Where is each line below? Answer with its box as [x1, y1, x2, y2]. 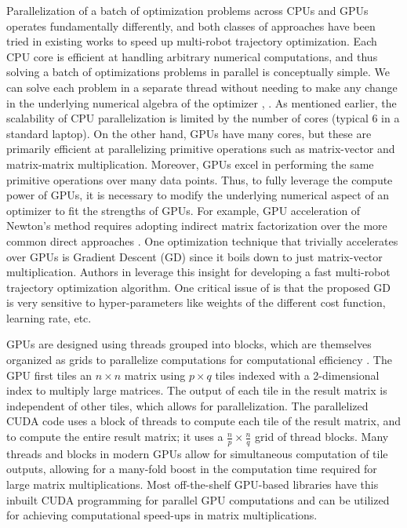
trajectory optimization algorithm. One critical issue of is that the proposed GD [6, 279, 391, 295]
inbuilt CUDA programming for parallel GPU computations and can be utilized [6, 491, 390, 508]
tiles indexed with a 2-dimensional [215, 366, 380, 383]
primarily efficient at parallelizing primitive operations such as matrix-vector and [6, 140, 395, 157]
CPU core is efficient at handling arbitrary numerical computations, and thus [6, 48, 378, 64]
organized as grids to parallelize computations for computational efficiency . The [6, 351, 392, 368]
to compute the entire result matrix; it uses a [6, 428, 223, 445]
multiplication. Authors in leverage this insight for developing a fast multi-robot [6, 264, 391, 280]
